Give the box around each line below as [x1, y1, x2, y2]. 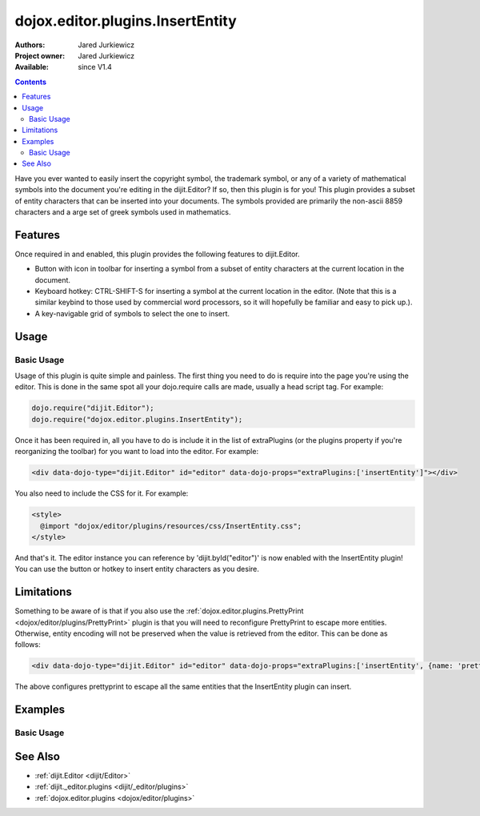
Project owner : [14, 50, 66, 60]
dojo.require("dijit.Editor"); [31, 404, 155, 412]
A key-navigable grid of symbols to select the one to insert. [34, 308, 230, 318]
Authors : [14, 40, 46, 50]
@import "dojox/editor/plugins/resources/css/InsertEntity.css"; [40, 521, 302, 530]
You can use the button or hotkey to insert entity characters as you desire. [14, 565, 260, 574]
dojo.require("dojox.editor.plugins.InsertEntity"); [31, 415, 243, 424]
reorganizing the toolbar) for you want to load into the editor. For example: [14, 447, 259, 456]
